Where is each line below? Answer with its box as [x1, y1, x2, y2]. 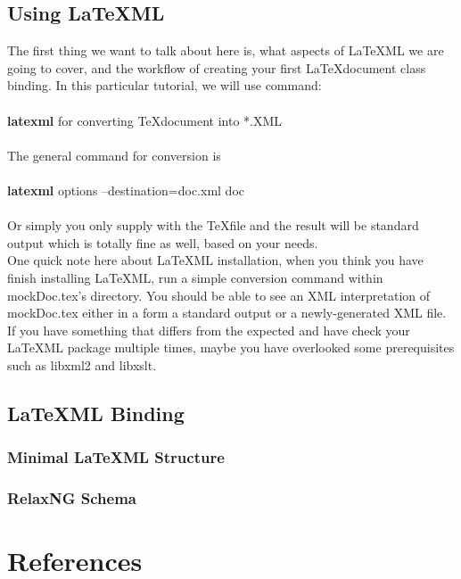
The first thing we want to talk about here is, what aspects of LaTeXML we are [7, 41, 444, 60]
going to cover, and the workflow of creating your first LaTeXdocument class [7, 58, 426, 77]
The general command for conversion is [7, 145, 221, 164]
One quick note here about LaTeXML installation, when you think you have [7, 251, 424, 269]
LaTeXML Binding [7, 399, 185, 426]
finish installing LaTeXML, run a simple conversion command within [7, 268, 383, 286]
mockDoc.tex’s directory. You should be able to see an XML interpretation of [7, 285, 431, 304]
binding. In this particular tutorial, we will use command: [7, 76, 322, 95]
